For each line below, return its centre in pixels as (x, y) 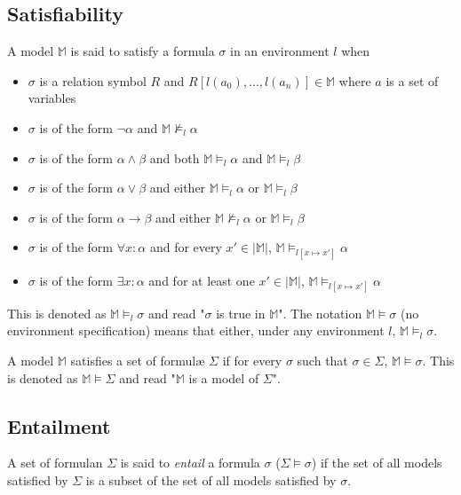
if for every (252, 360)
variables (52, 98)
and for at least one (202, 280)
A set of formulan (55, 463)
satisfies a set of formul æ (138, 360)
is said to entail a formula (190, 463)
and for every (186, 247)
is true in (241, 313)
